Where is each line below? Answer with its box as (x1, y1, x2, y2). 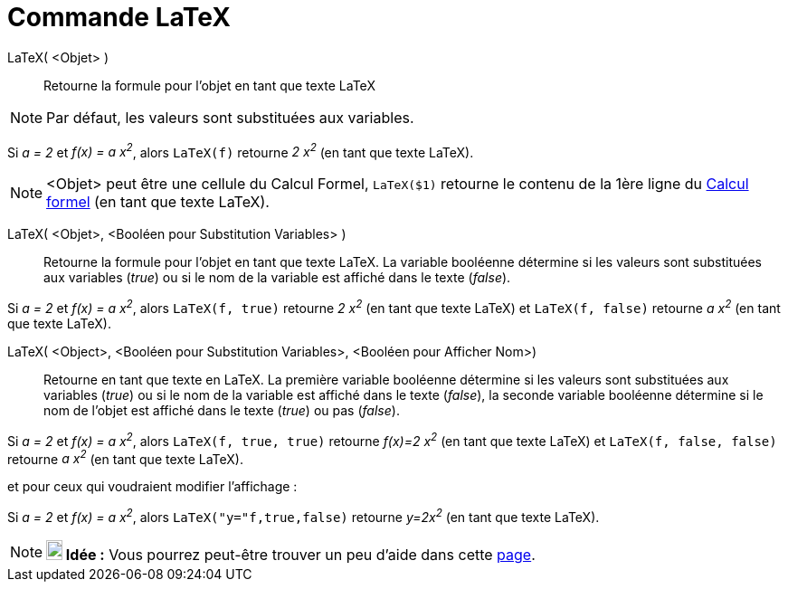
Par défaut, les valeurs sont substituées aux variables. (46, 108, 414, 127)
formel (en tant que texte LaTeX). (46, 193, 270, 212)
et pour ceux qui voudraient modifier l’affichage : (7, 479, 298, 495)
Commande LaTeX (7, 2, 231, 33)
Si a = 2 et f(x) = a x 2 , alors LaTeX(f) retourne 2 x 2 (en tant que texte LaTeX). (7, 141, 474, 160)
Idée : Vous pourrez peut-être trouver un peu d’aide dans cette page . (65, 546, 536, 565)
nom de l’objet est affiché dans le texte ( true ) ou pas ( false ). (43, 403, 400, 419)
